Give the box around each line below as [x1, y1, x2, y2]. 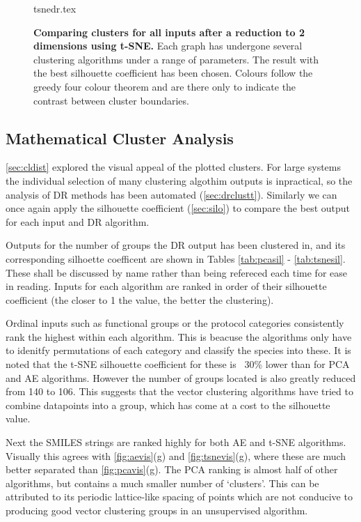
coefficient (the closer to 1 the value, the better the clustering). [6, 292, 274, 307]
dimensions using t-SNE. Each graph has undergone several [33, 38, 303, 53]
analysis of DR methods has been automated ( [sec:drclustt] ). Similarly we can [6, 187, 337, 201]
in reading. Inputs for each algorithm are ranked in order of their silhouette [6, 279, 327, 293]
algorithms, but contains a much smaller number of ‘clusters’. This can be [6, 475, 319, 490]
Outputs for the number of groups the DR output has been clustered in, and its [6, 238, 346, 252]
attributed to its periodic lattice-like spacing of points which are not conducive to [6, 489, 353, 504]
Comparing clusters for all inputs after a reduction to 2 [33, 24, 305, 39]
